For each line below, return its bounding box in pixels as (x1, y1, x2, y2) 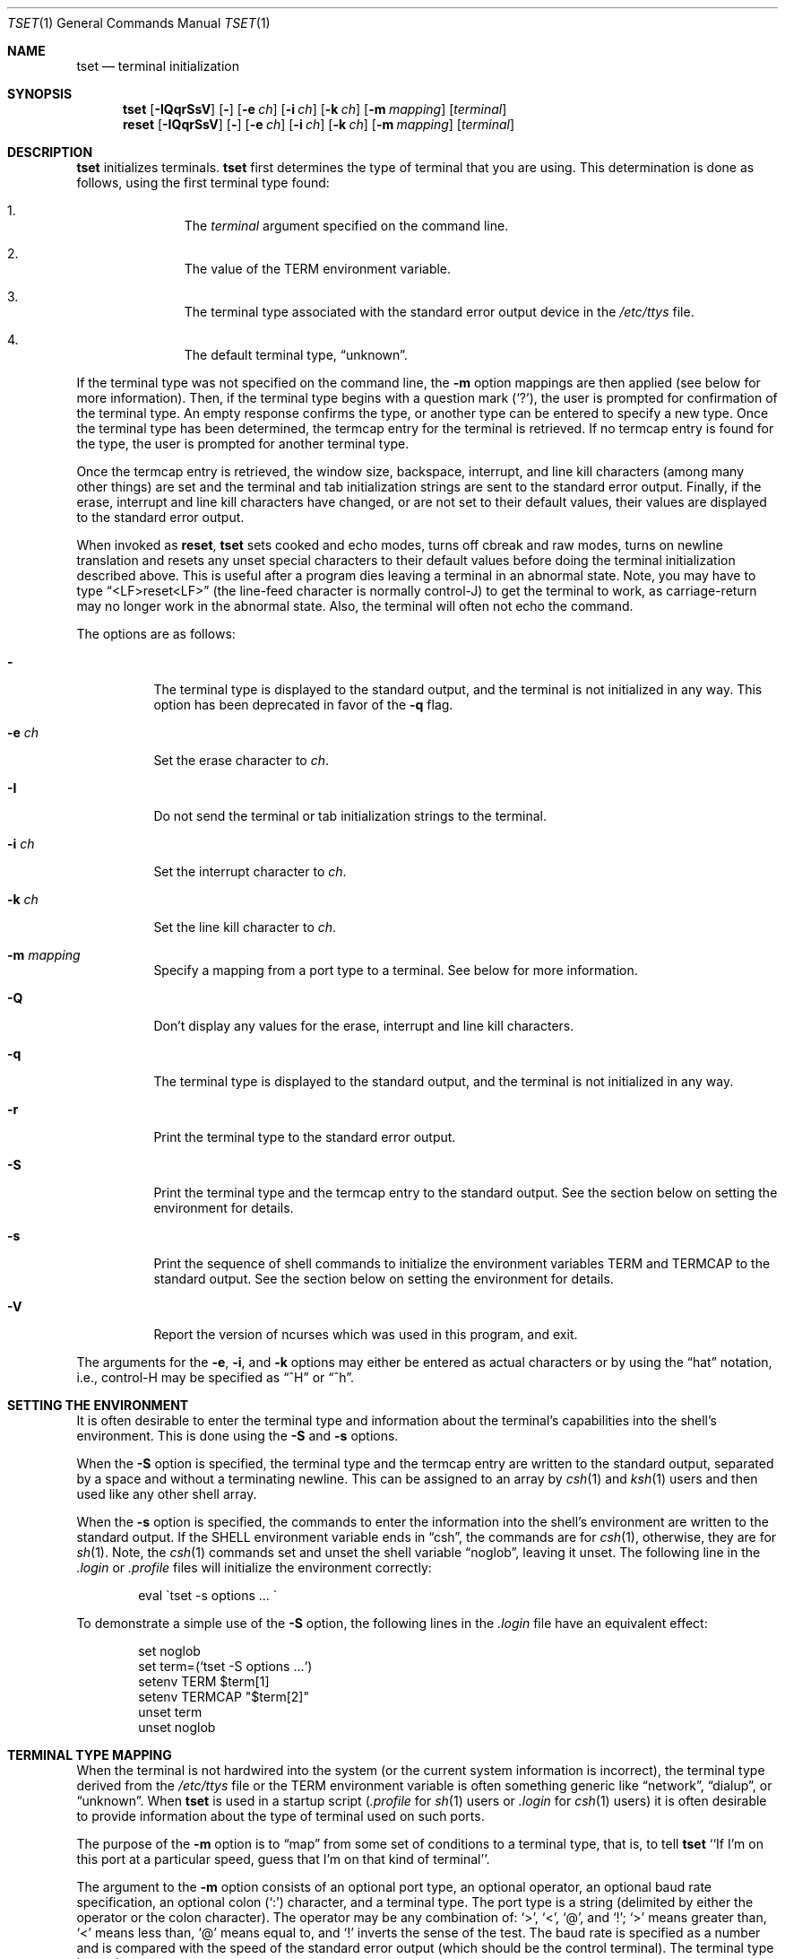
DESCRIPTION (7, 144, 93, 160)
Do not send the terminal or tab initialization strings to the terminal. (153, 808, 547, 823)
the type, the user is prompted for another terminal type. (76, 436, 410, 451)
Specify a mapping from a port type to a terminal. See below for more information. (153, 962, 638, 978)
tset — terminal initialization (76, 58, 239, 74)
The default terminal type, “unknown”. (184, 347, 408, 362)
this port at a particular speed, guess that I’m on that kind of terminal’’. (76, 1851, 490, 1867)
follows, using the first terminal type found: (76, 175, 330, 190)
